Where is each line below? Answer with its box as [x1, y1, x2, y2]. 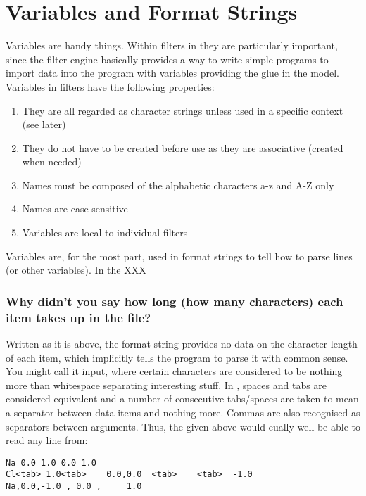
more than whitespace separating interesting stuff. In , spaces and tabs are [6, 377, 327, 392]
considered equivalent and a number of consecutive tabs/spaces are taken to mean [6, 391, 359, 406]
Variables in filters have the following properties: [6, 79, 215, 94]
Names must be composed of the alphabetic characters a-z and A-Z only [22, 177, 334, 192]
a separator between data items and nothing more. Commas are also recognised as [6, 405, 360, 419]
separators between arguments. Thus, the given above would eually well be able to [6, 419, 360, 433]
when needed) [22, 154, 82, 169]
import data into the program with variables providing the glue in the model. [6, 65, 339, 80]
